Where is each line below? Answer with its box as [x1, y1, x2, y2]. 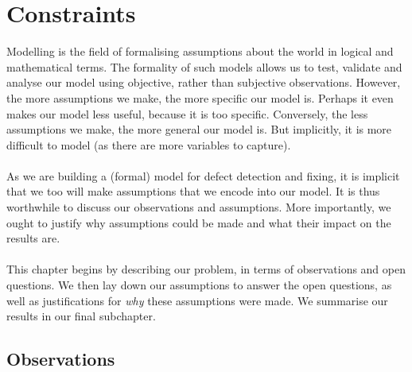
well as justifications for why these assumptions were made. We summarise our [6, 292, 388, 308]
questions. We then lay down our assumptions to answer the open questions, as [6, 277, 392, 293]
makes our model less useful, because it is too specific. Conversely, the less [6, 105, 368, 122]
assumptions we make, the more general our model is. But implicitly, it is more [6, 121, 392, 138]
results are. [6, 230, 60, 246]
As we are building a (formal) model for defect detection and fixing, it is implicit [6, 167, 400, 184]
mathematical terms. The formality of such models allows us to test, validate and [6, 58, 402, 75]
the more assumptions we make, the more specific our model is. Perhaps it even [6, 89, 394, 106]
